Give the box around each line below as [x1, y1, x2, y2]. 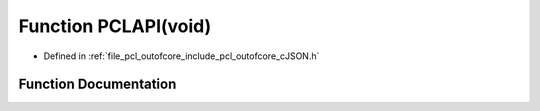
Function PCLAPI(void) [18, 15, 212, 37]
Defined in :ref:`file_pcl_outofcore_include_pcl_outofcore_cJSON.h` [43, 50, 320, 62]
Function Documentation [18, 76, 177, 93]
